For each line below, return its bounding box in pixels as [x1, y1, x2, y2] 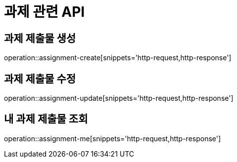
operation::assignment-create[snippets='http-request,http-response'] [4, 53, 232, 62]
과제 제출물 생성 [4, 32, 76, 44]
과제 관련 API [4, 3, 85, 20]
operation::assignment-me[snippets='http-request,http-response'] [4, 134, 221, 143]
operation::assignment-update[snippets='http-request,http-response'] [4, 94, 234, 103]
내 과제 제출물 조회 [4, 113, 88, 125]
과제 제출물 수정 [4, 72, 76, 85]
